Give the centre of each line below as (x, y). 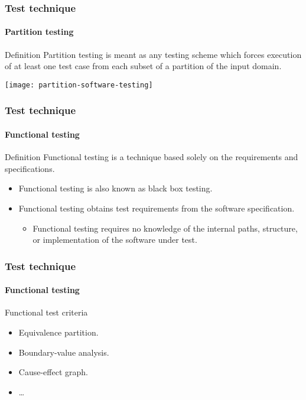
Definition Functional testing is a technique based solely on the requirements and (152, 157)
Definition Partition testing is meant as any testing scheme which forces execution (153, 54)
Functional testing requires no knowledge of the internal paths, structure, (165, 228)
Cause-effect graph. (53, 372)
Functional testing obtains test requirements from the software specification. (157, 208)
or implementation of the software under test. (115, 240)
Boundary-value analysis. (64, 352)
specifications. (30, 168)
